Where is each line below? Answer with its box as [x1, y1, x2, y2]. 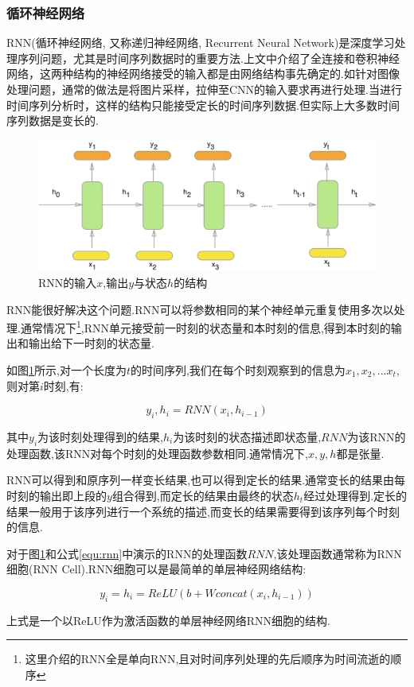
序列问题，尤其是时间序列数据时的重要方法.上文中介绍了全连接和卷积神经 [17, 49, 400, 66]
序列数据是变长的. [6, 112, 99, 129]
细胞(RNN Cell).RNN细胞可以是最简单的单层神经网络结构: [6, 561, 307, 577]
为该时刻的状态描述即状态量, [173, 429, 322, 445]
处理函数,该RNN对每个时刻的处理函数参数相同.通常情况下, [6, 444, 308, 461]
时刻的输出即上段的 [6, 487, 107, 503]
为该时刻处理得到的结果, [37, 429, 163, 445]
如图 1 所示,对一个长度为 [6, 362, 127, 378]
